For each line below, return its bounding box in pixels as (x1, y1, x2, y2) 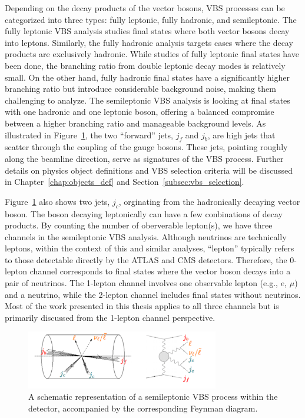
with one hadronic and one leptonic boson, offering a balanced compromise (5, 105, 274, 118)
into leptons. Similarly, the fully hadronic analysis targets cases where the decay (5, 36, 293, 48)
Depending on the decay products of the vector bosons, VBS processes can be (5, 2, 285, 14)
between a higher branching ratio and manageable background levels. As (5, 117, 266, 129)
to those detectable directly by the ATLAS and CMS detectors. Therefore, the (5, 253, 287, 266)
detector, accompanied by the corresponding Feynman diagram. (28, 402, 258, 414)
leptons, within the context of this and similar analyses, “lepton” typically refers (5, 242, 294, 254)
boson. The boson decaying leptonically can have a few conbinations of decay (5, 207, 283, 220)
